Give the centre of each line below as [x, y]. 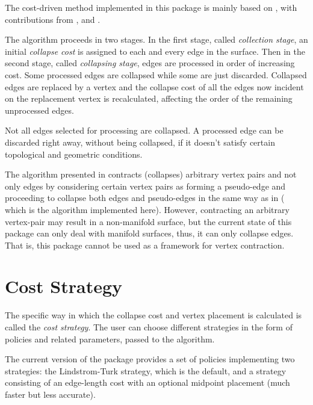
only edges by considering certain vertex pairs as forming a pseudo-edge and [145, 186]
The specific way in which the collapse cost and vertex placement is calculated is [153, 315]
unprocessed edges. [39, 110]
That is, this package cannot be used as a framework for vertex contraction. [145, 245]
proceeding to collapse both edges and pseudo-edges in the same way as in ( [145, 198]
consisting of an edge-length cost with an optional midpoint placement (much [147, 382]
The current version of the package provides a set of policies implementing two [150, 359]
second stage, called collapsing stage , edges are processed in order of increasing [150, 63]
